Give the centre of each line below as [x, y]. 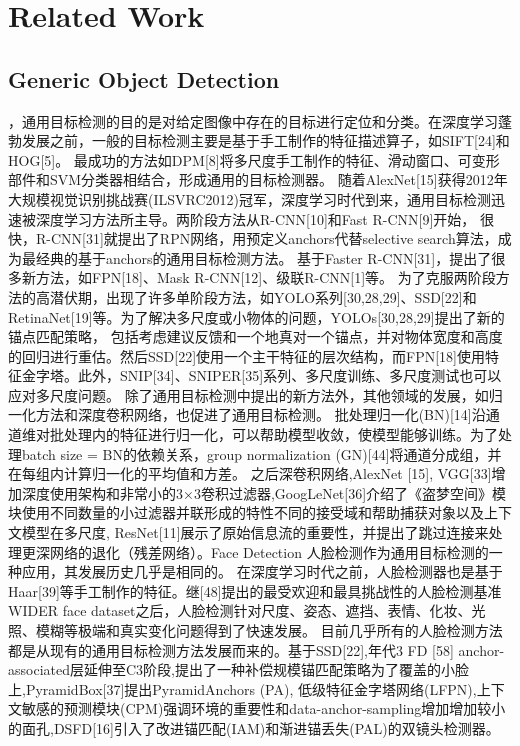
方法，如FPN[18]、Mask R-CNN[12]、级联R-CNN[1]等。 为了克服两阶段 [265, 277]
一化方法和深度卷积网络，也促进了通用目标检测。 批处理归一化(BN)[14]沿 [247, 414]
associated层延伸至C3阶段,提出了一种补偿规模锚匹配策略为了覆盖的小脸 [238, 669]
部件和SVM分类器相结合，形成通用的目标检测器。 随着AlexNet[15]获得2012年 [258, 179]
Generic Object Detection [144, 78]
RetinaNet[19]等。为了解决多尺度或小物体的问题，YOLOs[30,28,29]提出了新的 [256, 316]
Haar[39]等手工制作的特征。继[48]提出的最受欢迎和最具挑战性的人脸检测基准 [255, 590]
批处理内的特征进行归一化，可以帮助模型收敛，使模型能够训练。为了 [273, 434]
